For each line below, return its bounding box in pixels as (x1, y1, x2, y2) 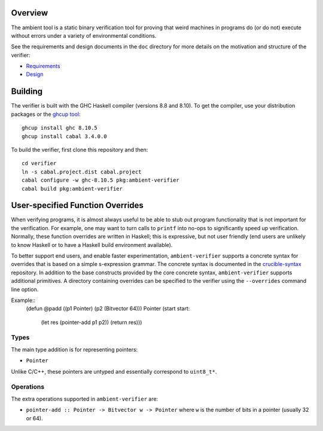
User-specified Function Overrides (11, 200, 144, 210)
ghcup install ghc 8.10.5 (22, 124, 98, 132)
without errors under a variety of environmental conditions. (11, 32, 157, 39)
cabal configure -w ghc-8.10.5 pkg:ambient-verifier (22, 177, 179, 184)
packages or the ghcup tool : (11, 111, 81, 118)
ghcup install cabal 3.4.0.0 (22, 133, 107, 140)
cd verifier (22, 160, 57, 167)
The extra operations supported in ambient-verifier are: (11, 395, 159, 402)
